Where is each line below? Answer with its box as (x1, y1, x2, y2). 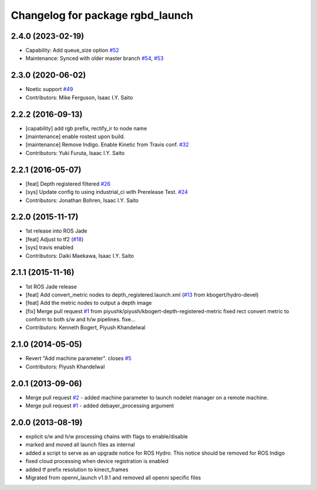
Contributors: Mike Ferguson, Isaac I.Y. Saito (25, 94, 133, 101)
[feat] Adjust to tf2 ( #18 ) (25, 236, 84, 243)
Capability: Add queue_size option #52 (25, 47, 120, 54)
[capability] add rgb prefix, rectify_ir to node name (25, 125, 147, 132)
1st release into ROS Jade (25, 227, 87, 234)
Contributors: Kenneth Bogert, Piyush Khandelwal (25, 324, 146, 331)
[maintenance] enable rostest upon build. (25, 133, 126, 140)
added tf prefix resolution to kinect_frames (25, 466, 129, 473)
